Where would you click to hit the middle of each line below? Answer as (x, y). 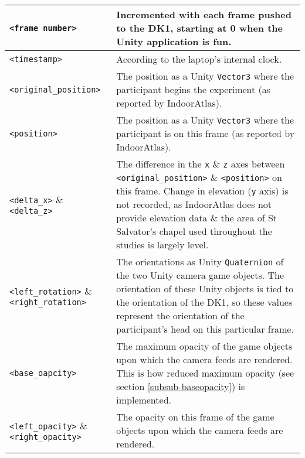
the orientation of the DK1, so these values (204, 302)
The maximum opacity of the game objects (204, 346)
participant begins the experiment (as (194, 89)
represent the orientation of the (180, 315)
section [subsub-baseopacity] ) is (181, 386)
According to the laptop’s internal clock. (199, 59)
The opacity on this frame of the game (195, 417)
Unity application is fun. (174, 41)
